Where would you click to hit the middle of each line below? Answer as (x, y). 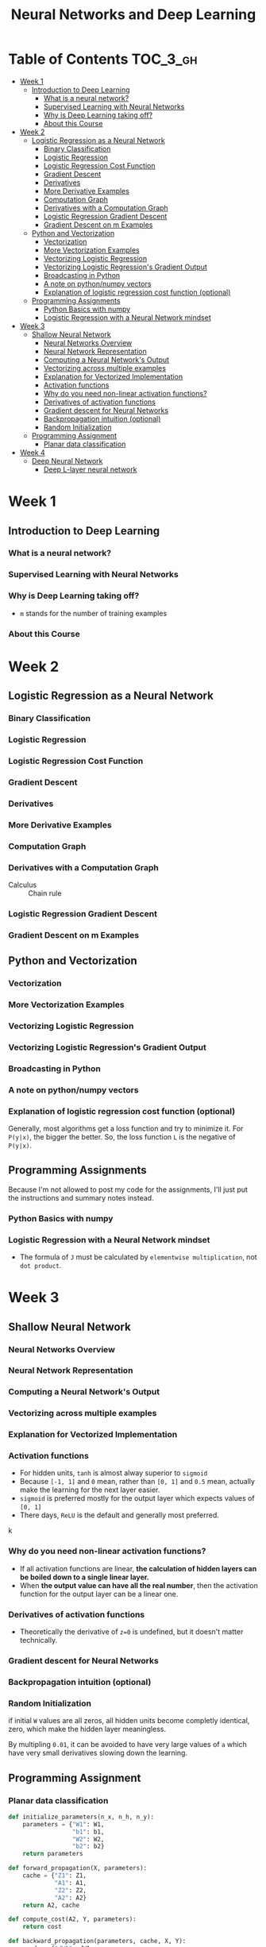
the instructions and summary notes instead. (81, 1197)
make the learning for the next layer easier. (90, 1490)
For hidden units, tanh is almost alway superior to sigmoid (114, 1473)
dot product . (40, 1265)
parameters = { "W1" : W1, (64, 1824)
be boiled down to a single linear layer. (84, 1577)
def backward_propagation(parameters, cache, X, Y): (97, 1941)
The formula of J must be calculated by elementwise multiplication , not (138, 1257)
